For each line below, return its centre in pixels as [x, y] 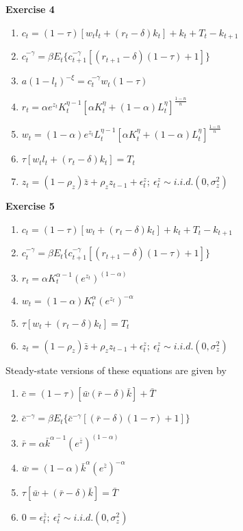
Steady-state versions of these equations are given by [116, 370]
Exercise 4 [30, 9]
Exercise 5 [30, 206]
